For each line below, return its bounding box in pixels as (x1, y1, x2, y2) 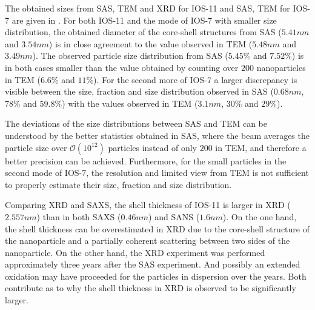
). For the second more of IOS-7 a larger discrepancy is (93, 73, 297, 86)
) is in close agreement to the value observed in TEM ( (48, 37, 253, 50)
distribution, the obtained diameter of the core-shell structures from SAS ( (5, 25, 282, 38)
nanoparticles (256, 61, 306, 73)
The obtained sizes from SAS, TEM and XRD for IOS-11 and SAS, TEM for (5, 2, 290, 14)
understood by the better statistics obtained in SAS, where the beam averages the (5, 129, 310, 141)
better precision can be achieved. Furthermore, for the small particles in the (5, 154, 287, 167)
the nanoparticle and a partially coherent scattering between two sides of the (5, 234, 290, 247)
